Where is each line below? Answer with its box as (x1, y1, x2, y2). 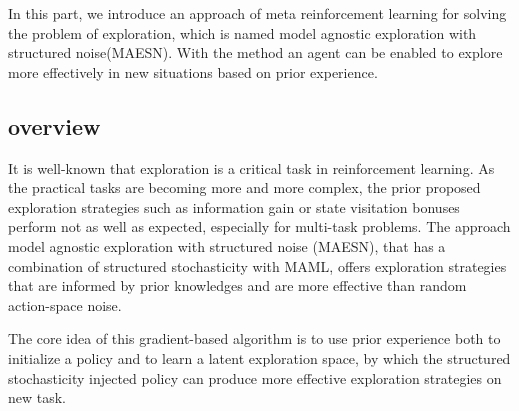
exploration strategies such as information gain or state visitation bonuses (8, 196, 460, 217)
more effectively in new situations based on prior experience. (8, 61, 378, 82)
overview (8, 110, 101, 141)
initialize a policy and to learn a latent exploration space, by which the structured (8, 347, 511, 368)
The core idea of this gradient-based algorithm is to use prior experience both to (8, 328, 501, 349)
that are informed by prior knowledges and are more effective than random (8, 275, 467, 296)
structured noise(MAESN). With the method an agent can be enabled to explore (8, 42, 503, 63)
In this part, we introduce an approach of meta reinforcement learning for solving (8, 3, 507, 23)
